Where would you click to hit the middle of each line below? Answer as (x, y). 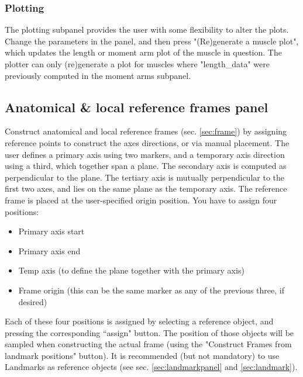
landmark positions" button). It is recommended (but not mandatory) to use (142, 355)
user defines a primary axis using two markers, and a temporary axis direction (145, 154)
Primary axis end (49, 250)
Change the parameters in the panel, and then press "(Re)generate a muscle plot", (152, 41)
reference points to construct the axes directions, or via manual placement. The (147, 142)
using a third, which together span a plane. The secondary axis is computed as (146, 166)
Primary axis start (51, 231)
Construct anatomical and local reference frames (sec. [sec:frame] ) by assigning (146, 131)
